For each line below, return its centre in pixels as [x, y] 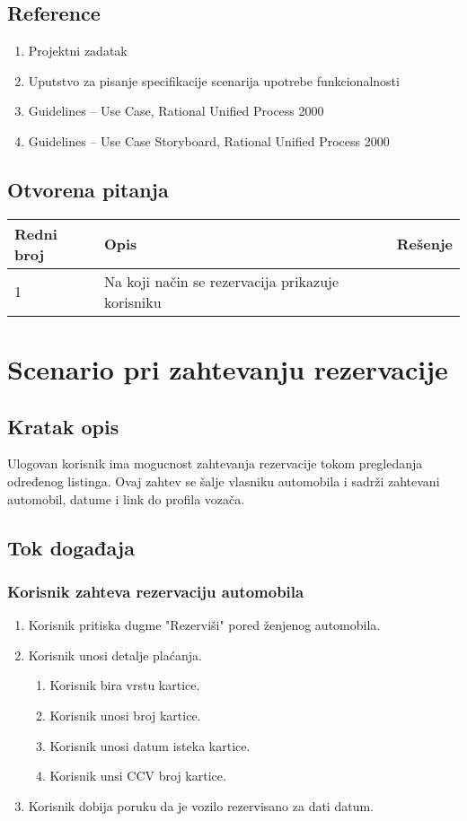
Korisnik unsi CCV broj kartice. [138, 776]
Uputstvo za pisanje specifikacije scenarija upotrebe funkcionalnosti [214, 80]
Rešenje [424, 244]
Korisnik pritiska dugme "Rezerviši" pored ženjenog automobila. [204, 625]
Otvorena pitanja [88, 189]
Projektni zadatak [78, 51]
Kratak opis [63, 426]
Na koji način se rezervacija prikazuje [221, 281]
